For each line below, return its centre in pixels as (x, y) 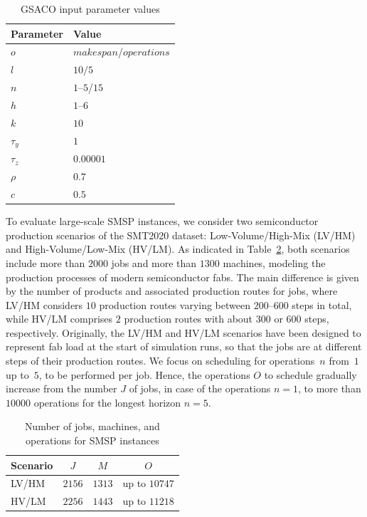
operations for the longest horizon (107, 402)
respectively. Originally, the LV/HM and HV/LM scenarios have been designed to (183, 332)
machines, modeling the (274, 262)
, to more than (329, 388)
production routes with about (188, 319)
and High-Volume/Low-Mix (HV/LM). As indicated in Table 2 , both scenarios (178, 249)
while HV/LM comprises (59, 319)
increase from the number (62, 388)
